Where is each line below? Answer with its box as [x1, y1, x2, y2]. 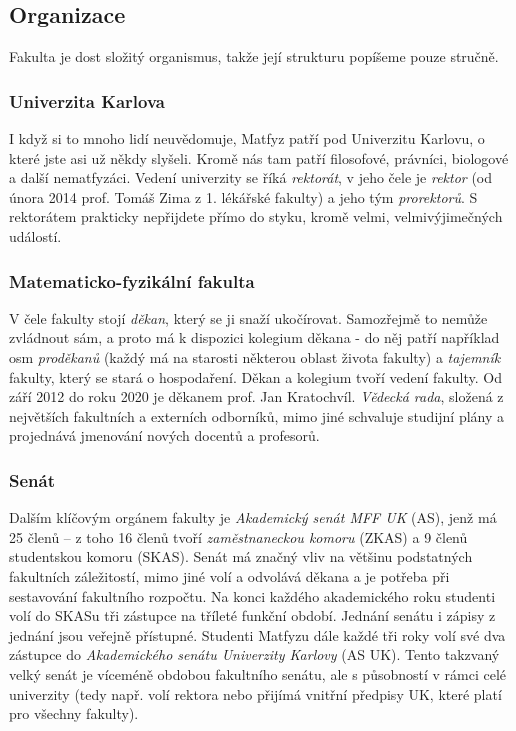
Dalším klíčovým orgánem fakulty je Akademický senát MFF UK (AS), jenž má [9, 507, 497, 528]
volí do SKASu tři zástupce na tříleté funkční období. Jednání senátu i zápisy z [9, 605, 496, 626]
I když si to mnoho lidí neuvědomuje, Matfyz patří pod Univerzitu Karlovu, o [9, 128, 485, 149]
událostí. [9, 225, 62, 246]
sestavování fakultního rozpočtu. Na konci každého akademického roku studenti [9, 585, 496, 606]
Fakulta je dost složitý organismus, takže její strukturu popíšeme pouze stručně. [9, 46, 499, 67]
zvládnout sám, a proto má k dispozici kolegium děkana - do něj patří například [9, 327, 500, 348]
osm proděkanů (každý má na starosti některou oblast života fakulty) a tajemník [9, 346, 501, 367]
